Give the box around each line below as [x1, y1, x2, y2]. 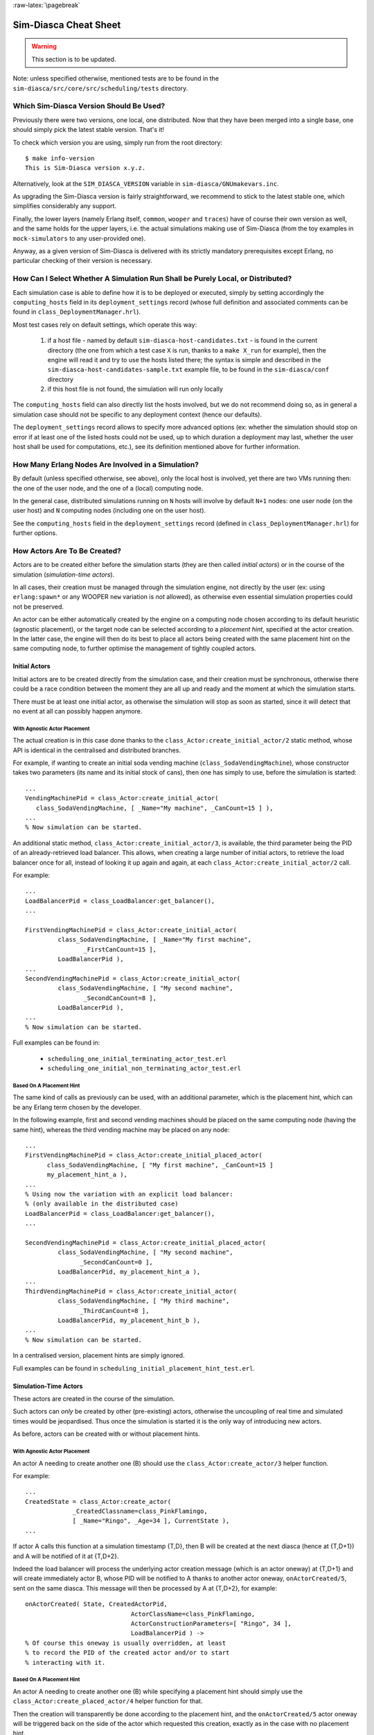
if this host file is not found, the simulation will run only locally [47, 385, 223, 393]
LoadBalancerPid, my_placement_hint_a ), [57, 1268, 201, 1276]
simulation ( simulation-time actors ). [12, 570, 115, 579]
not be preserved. [12, 602, 64, 611]
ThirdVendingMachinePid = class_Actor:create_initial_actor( [25, 1287, 237, 1295]
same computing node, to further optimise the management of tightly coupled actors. [12, 644, 256, 652]
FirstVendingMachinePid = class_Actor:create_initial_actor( [25, 926, 237, 933]
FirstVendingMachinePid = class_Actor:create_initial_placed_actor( [25, 1151, 262, 1159]
